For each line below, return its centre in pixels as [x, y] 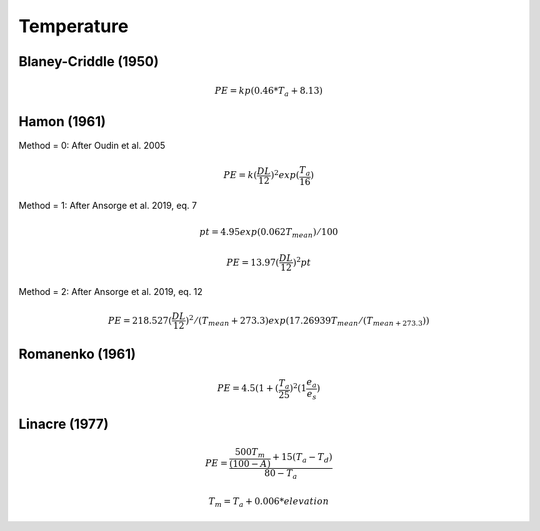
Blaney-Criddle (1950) [88, 61]
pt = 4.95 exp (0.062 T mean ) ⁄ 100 [269, 233]
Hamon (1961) [62, 121]
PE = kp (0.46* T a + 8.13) [269, 92]
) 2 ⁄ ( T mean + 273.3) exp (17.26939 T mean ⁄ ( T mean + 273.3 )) [307, 321]
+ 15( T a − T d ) [302, 458]
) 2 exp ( [285, 174]
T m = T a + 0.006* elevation [269, 502]
